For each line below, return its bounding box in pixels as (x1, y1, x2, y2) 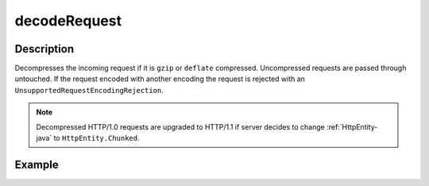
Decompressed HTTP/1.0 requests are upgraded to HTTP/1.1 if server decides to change (36, 122, 325, 131)
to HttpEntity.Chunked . (53, 134, 140, 143)
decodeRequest (14, 12, 122, 29)
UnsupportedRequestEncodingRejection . (14, 85, 164, 95)
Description (14, 42, 75, 56)
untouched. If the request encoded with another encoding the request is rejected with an (14, 74, 306, 83)
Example (14, 157, 59, 171)
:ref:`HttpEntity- (326, 122, 378, 131)
